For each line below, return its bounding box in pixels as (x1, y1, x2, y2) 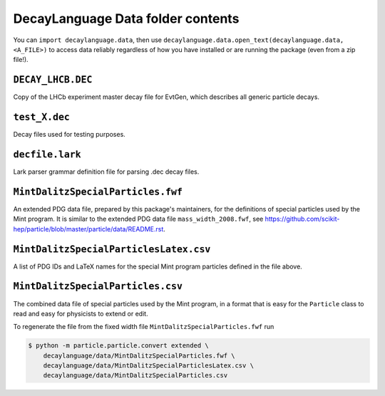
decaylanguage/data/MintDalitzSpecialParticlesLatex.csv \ (43, 362, 255, 370)
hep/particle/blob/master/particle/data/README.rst (13, 224, 164, 233)
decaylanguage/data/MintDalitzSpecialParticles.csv (43, 371, 228, 380)
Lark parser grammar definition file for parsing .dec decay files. (13, 167, 200, 176)
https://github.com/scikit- (265, 214, 340, 224)
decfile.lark (13, 148, 81, 160)
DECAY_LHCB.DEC (13, 74, 93, 85)
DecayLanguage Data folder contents (13, 11, 240, 26)
